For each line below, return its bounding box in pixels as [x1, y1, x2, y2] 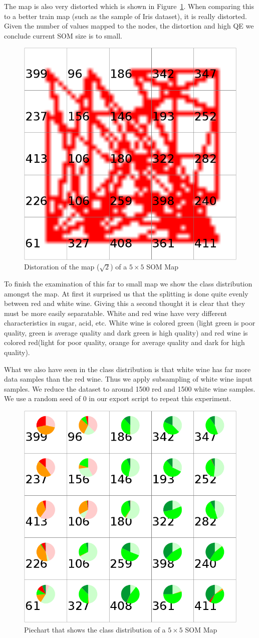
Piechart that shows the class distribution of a [24, 624, 166, 634]
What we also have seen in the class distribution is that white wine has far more [4, 364, 251, 374]
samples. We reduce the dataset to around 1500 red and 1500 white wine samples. [4, 383, 255, 394]
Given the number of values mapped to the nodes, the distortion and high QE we [4, 21, 254, 31]
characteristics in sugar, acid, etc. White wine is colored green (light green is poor [4, 317, 255, 328]
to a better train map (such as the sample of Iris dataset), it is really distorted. [4, 11, 247, 21]
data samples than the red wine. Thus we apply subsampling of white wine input [4, 374, 252, 384]
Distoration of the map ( [24, 261, 100, 272]
